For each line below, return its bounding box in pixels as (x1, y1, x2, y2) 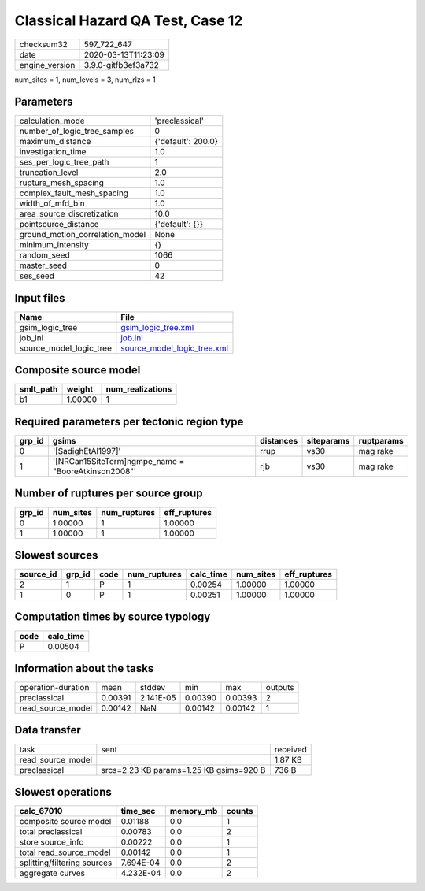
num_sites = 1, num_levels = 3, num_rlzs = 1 (14, 75, 157, 84)
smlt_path (19, 384, 58, 395)
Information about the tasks (14, 662, 154, 675)
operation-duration (19, 682, 90, 693)
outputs (265, 682, 294, 693)
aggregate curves (19, 867, 86, 878)
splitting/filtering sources (19, 857, 113, 868)
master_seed (19, 260, 67, 271)
